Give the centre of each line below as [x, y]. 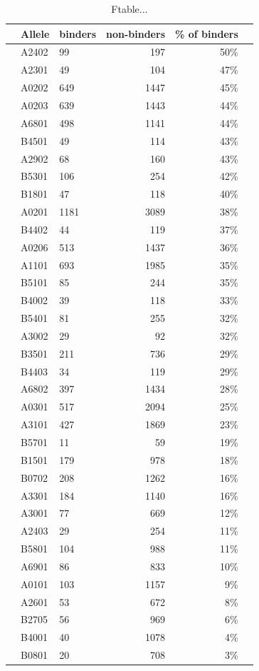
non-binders [136, 33]
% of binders [207, 33]
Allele [35, 33]
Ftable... [129, 9]
